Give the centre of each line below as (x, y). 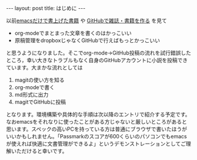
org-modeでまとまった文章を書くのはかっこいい (73, 33)
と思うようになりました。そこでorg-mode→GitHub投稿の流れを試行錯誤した (98, 53)
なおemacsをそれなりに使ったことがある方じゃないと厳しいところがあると (96, 122)
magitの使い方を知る (39, 80)
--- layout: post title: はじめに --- (46, 8)
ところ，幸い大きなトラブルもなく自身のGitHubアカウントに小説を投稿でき (97, 60)
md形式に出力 (31, 95)
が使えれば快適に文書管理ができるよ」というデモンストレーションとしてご (96, 144)
